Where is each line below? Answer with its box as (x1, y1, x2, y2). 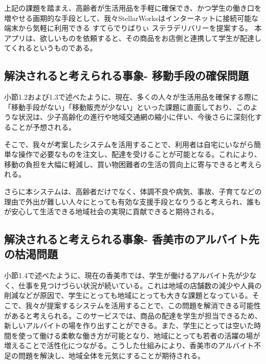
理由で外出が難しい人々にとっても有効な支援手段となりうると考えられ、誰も (4, 196, 261, 207)
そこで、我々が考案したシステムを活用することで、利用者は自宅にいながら (4, 139, 254, 149)
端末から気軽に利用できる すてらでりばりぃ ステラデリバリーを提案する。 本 (4, 22, 262, 33)
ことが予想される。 (11, 121, 76, 132)
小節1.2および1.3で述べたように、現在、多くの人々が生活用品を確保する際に (4, 92, 259, 102)
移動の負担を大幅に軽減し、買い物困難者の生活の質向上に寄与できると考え (4, 158, 255, 169)
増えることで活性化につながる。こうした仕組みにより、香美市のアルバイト (4, 340, 254, 351)
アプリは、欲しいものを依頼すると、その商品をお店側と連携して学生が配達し (4, 32, 262, 43)
